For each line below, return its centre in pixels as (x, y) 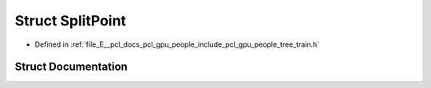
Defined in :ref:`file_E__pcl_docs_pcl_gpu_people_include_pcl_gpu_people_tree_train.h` (177, 44)
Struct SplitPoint (71, 21)
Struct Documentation (71, 67)
